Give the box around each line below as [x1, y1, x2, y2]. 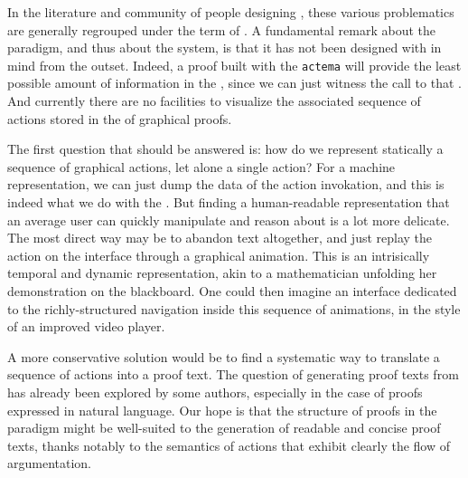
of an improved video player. [7, 317, 165, 336]
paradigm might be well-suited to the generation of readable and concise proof [7, 418, 441, 437]
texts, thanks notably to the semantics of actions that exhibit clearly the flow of [7, 435, 451, 454]
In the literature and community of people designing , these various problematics [7, 3, 454, 21]
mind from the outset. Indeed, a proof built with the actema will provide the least [7, 55, 462, 74]
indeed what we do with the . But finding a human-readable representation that [7, 193, 450, 211]
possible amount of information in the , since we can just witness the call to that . [7, 73, 462, 92]
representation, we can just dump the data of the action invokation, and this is [7, 175, 445, 194]
